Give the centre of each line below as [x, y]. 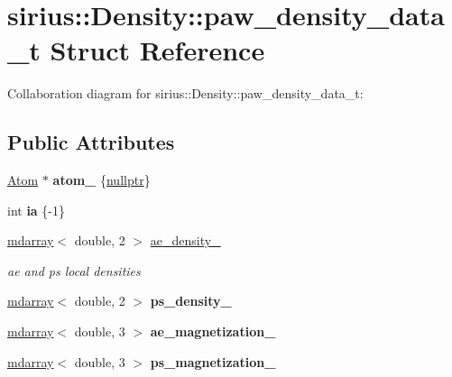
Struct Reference [157, 50]
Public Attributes [91, 142]
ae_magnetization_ [213, 331]
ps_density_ [191, 301]
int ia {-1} [37, 210]
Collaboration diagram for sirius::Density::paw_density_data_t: [185, 93]
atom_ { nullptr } [101, 180]
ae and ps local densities [74, 270]
